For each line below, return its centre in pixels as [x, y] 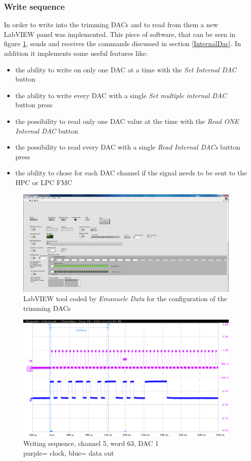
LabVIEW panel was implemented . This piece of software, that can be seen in [120, 34]
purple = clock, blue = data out [69, 453]
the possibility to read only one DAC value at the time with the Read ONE [127, 121]
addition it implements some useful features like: [76, 53]
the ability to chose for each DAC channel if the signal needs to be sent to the [131, 173]
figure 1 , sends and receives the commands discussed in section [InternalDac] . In [123, 43]
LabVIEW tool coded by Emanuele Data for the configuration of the [125, 299]
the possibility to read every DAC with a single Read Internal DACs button [128, 147]
